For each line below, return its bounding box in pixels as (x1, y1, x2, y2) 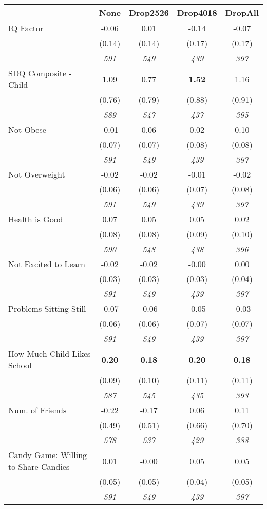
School (8, 359, 32, 371)
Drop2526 (128, 7, 169, 19)
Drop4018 (177, 7, 217, 19)
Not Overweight (8, 168, 65, 180)
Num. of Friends (8, 404, 67, 416)
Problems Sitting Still (8, 303, 86, 314)
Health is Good (8, 213, 63, 225)
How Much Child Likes (8, 347, 91, 359)
